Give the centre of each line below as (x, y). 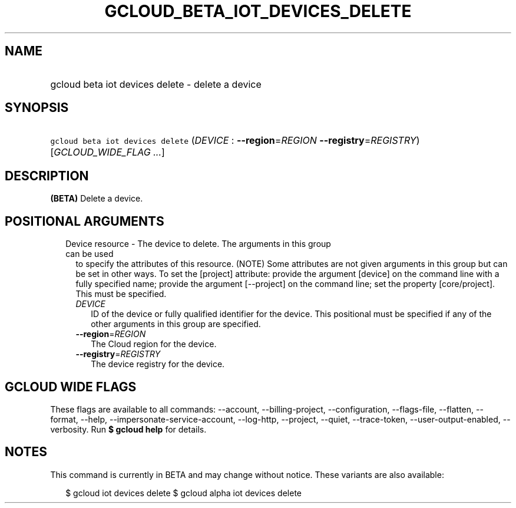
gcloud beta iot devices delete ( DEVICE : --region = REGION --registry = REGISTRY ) (235, 141)
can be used (90, 254)
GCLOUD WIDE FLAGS (71, 387)
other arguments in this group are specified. (176, 324)
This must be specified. (121, 294)
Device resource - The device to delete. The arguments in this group (198, 244)
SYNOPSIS (37, 108)
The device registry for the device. (158, 364)
